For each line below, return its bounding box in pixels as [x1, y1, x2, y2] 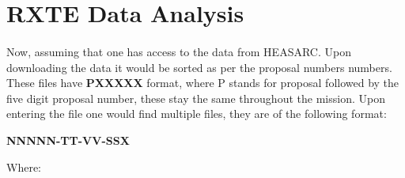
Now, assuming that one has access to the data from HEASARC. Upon [6, 43, 351, 59]
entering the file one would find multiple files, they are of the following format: [6, 105, 387, 122]
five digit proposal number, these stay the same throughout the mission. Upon [6, 89, 385, 106]
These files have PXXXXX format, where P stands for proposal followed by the [6, 74, 399, 91]
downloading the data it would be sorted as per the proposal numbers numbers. [6, 59, 392, 75]
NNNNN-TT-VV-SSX [6, 131, 130, 148]
